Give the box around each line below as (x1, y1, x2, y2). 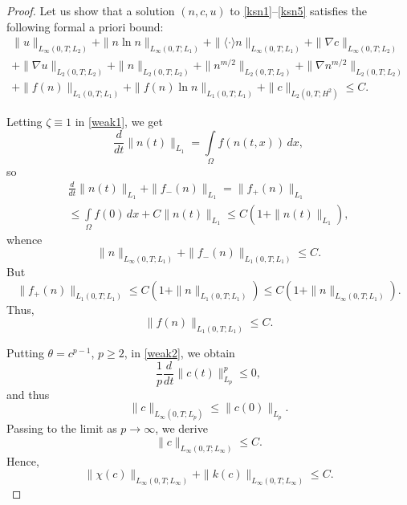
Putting (6, 344, 44, 361)
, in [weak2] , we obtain (124, 344, 235, 361)
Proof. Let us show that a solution (6, 2, 175, 18)
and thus (6, 385, 50, 402)
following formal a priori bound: (6, 18, 164, 35)
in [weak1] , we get (75, 112, 163, 129)
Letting (6, 112, 43, 129)
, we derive (155, 420, 208, 437)
